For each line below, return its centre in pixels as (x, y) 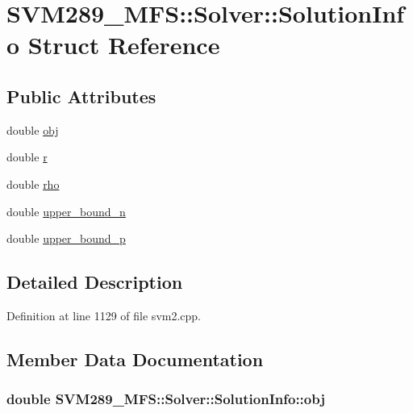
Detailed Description (95, 282)
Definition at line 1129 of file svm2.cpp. (104, 315)
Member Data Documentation (135, 359)
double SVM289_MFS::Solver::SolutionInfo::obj (166, 399)
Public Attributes (81, 96)
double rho (33, 184)
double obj (33, 129)
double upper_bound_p (66, 238)
